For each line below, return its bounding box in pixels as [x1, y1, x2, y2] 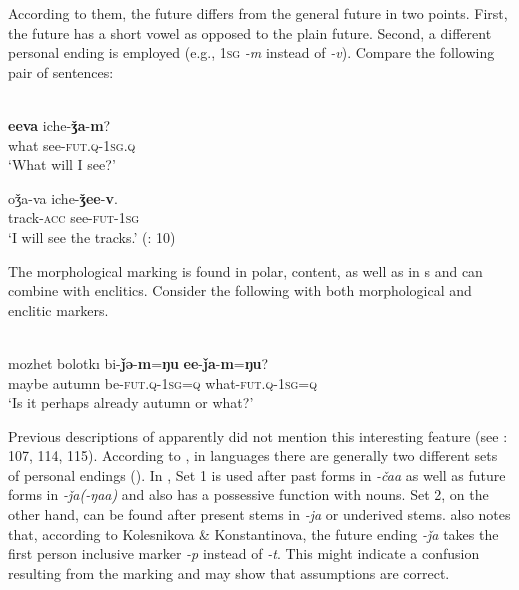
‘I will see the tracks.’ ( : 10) [8, 226, 176, 247]
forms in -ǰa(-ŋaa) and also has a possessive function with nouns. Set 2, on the [8, 484, 489, 505]
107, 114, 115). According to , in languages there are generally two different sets [8, 445, 498, 466]
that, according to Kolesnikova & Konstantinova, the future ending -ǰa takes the [8, 523, 499, 544]
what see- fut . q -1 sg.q [8, 134, 136, 155]
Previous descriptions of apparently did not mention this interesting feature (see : [8, 425, 508, 446]
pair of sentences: [8, 61, 114, 82]
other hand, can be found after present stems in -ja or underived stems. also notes [8, 504, 511, 525]
